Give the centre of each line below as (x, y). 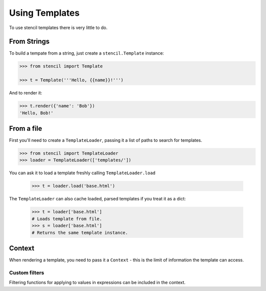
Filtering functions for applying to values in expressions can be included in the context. (97, 283)
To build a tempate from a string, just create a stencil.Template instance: (87, 53)
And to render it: (26, 93)
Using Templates (44, 13)
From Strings (29, 42)
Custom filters (27, 272)
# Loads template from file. (67, 219)
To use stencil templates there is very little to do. (58, 28)
